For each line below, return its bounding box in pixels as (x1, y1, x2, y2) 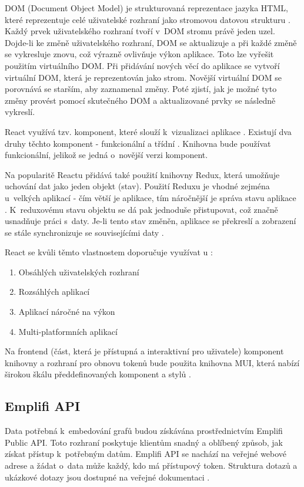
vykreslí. (5, 106, 35, 118)
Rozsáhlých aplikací (18, 285, 90, 298)
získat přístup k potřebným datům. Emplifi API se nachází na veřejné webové (5, 447, 287, 460)
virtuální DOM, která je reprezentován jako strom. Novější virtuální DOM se (5, 71, 282, 83)
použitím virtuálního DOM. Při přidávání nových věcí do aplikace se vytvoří (5, 59, 280, 71)
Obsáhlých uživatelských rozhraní (18, 265, 139, 278)
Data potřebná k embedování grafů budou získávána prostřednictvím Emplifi (5, 425, 283, 437)
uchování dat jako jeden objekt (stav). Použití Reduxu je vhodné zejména (5, 180, 270, 192)
